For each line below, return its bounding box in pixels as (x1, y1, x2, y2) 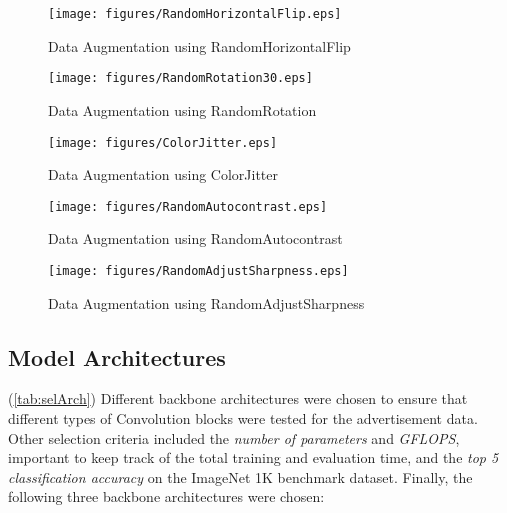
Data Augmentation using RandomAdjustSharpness (48, 292, 365, 313)
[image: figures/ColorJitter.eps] (48, 135, 278, 150)
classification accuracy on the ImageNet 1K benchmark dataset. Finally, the (8, 466, 473, 487)
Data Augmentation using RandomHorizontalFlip (48, 35, 351, 56)
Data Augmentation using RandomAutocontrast (48, 228, 343, 249)
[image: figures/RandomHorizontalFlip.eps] (48, 7, 342, 21)
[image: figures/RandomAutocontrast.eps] (48, 199, 328, 214)
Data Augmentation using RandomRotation (48, 99, 317, 120)
